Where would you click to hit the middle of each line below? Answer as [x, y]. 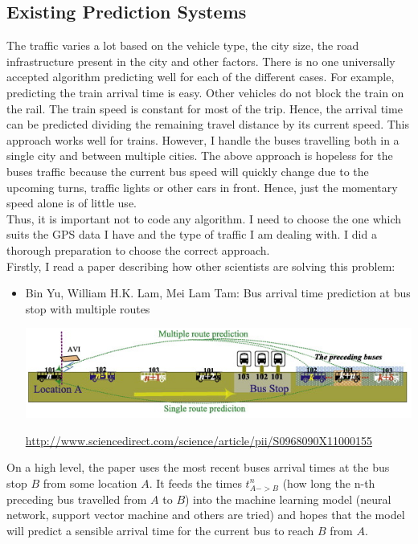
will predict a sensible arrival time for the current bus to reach [160, 530]
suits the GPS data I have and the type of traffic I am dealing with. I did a [192, 234]
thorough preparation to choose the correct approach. [138, 250]
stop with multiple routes [88, 308]
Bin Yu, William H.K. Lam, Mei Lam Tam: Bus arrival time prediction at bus [218, 293]
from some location [90, 483]
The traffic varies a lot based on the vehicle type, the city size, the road [183, 45]
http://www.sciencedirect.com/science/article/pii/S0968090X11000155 [199, 440]
